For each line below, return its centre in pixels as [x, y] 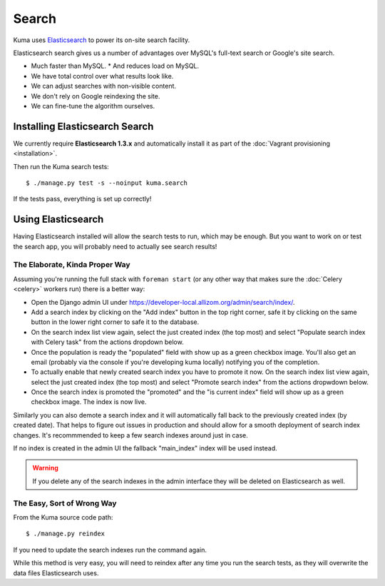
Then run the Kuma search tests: [61, 166]
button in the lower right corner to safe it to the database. [115, 322]
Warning [45, 468]
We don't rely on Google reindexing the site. [96, 96]
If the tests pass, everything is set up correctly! [82, 199]
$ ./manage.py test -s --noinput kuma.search [107, 183]
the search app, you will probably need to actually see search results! [115, 246]
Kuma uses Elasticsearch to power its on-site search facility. [102, 40]
